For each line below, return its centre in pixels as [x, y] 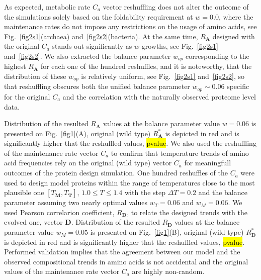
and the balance [223, 192]
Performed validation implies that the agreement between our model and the [122, 252]
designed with [234, 36]
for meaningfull [208, 163]
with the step [145, 192]
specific [238, 86]
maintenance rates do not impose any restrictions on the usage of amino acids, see [130, 26]
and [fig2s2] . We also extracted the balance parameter [88, 56]
